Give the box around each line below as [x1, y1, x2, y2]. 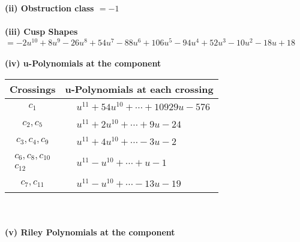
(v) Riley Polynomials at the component [5, 225, 175, 238]
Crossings [10, 82, 56, 96]
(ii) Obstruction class [5, 2, 94, 14]
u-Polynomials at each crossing [65, 82, 214, 96]
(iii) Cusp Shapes [5, 25, 78, 38]
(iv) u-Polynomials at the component [5, 57, 161, 69]
